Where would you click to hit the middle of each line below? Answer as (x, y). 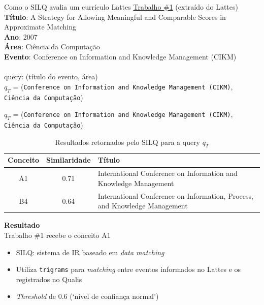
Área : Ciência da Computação (52, 47)
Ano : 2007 (21, 36)
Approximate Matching (40, 27)
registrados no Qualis (49, 279)
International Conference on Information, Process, (175, 195)
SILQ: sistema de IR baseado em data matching (90, 252)
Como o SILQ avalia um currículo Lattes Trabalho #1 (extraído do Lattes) (121, 7)
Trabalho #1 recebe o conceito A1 (57, 235)
